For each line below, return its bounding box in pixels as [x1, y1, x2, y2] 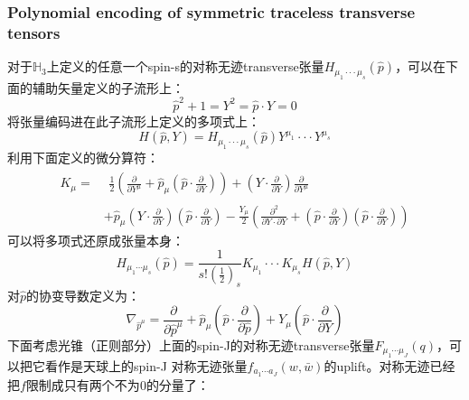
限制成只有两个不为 [25, 375, 140, 394]
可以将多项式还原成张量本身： [7, 230, 184, 249]
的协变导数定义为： [26, 285, 141, 304]
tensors [7, 21, 61, 43]
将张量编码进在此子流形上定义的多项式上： [7, 111, 260, 130]
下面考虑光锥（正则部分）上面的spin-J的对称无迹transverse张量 [7, 335, 375, 354]
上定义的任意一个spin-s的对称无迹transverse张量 [46, 57, 324, 76]
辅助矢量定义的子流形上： [32, 78, 184, 97]
